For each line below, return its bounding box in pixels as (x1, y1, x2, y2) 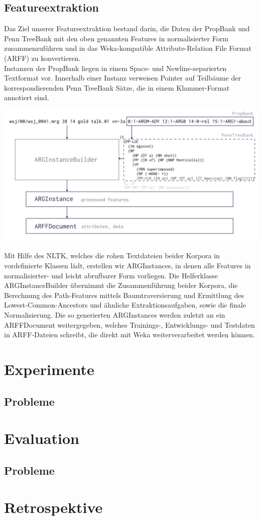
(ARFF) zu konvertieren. (4, 52, 81, 63)
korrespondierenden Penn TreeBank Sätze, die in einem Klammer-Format (4, 82, 230, 93)
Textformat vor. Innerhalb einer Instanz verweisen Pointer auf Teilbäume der (4, 72, 241, 83)
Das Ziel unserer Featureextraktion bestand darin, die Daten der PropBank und (4, 23, 250, 34)
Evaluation (4, 428, 79, 449)
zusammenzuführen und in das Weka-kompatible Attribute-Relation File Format (4, 43, 251, 53)
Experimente (4, 358, 94, 379)
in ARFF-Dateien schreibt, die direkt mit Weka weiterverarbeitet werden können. (4, 329, 255, 340)
